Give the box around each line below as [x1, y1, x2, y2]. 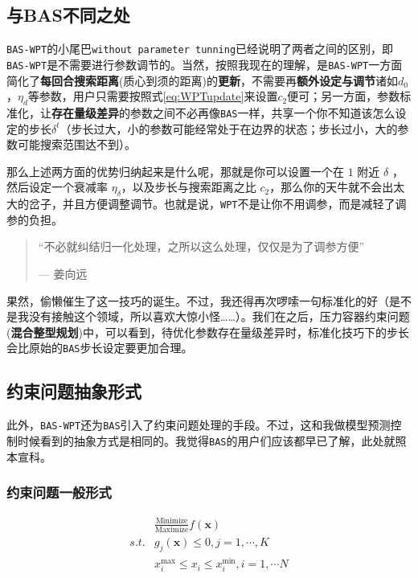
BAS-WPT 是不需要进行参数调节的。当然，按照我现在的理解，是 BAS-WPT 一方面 [6, 55, 403, 72]
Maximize [154, 526, 189, 535]
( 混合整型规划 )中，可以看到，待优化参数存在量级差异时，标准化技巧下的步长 [6, 323, 409, 340]
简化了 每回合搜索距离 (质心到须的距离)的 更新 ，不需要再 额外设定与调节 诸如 [6, 72, 398, 88]
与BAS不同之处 [6, 2, 130, 27]
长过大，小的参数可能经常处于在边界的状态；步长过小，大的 [82, 120, 398, 137]
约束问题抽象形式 [6, 379, 141, 404]
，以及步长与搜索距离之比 [121, 178, 256, 195]
